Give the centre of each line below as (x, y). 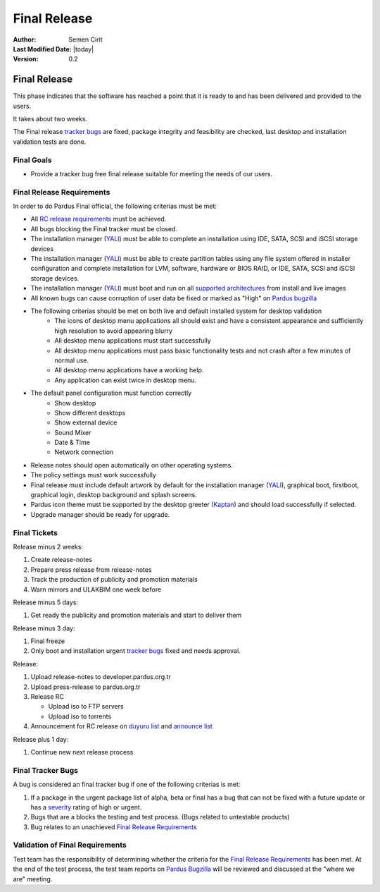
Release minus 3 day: (44, 628)
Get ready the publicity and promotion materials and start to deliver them (136, 615)
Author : (25, 39)
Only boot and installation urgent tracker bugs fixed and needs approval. (135, 651)
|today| (83, 49)
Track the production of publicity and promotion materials (114, 580)
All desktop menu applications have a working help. (129, 370)
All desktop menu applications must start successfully (133, 341)
